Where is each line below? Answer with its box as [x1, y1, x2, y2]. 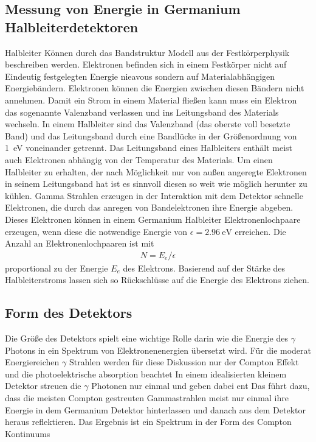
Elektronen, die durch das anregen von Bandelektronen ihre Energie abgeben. [5, 201, 294, 214]
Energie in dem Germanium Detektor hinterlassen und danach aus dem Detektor [5, 403, 306, 416]
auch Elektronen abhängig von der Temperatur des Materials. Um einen [5, 153, 273, 166]
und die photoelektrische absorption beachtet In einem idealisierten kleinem [5, 367, 287, 380]
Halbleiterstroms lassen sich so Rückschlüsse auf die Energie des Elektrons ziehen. [5, 273, 309, 286]
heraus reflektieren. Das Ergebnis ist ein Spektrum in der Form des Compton [5, 415, 292, 428]
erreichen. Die [235, 225, 286, 237]
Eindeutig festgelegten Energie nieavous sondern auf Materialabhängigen [5, 69, 275, 82]
